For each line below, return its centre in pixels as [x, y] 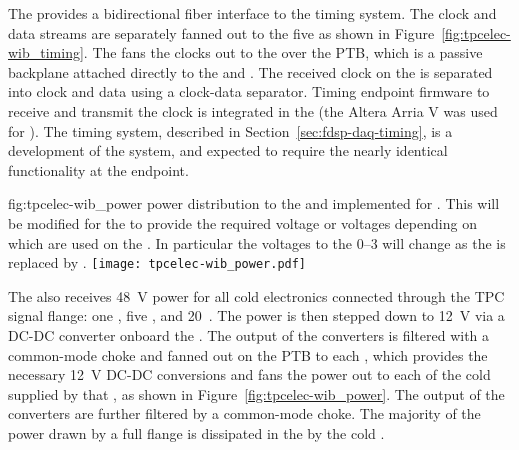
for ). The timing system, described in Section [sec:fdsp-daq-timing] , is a [230, 130]
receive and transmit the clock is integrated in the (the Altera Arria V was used [253, 110]
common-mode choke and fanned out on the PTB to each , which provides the [248, 354]
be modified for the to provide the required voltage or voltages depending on [242, 222]
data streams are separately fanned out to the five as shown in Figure [221, 32]
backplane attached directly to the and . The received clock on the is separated [250, 71]
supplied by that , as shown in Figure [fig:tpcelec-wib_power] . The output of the [256, 393]
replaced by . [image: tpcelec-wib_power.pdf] [157, 262]
